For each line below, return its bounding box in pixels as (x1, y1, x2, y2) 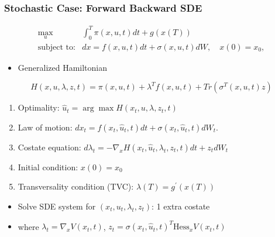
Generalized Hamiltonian (18, 61, 108, 73)
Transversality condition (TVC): (18, 180, 134, 193)
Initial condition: (18, 160, 78, 173)
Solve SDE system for (18, 200, 96, 212)
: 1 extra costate (152, 200, 210, 212)
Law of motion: (18, 121, 73, 133)
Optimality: (18, 101, 60, 114)
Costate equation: (18, 140, 81, 153)
